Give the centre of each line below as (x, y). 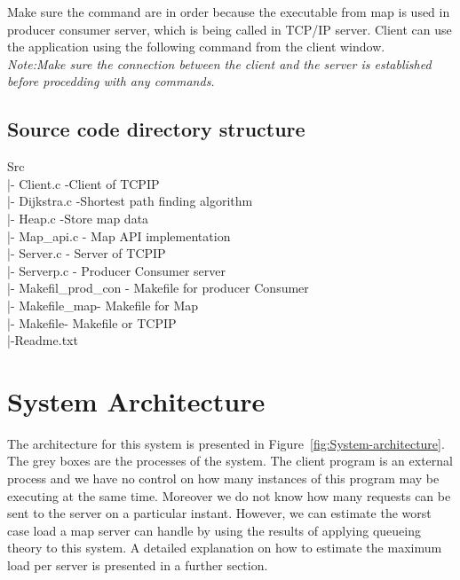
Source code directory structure (156, 129)
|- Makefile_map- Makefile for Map (103, 305)
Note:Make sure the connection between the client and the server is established (219, 63)
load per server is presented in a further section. (138, 564)
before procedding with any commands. (111, 81)
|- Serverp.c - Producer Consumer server (116, 270)
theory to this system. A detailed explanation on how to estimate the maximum (225, 548)
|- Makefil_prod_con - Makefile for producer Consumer (158, 288)
